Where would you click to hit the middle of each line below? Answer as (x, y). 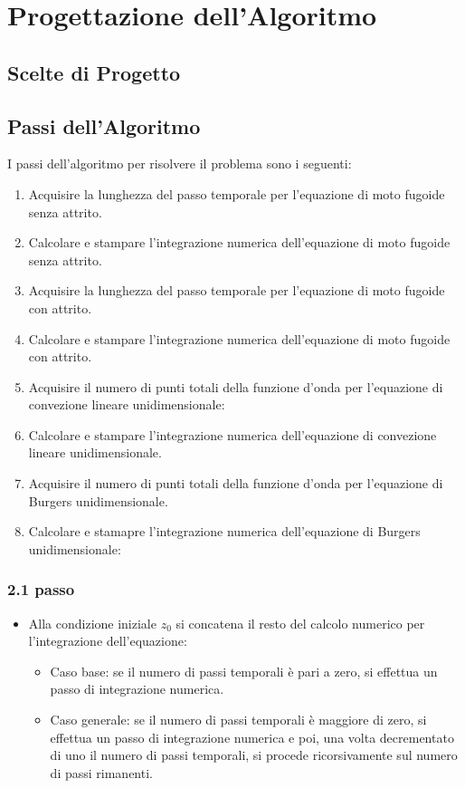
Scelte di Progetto (94, 72)
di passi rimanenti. (101, 772)
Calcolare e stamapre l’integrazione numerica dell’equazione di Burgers (224, 531)
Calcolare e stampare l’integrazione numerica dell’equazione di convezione (232, 434)
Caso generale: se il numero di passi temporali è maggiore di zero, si (238, 720)
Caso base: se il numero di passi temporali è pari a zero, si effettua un (244, 671)
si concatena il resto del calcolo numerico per (300, 623)
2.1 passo (41, 589)
